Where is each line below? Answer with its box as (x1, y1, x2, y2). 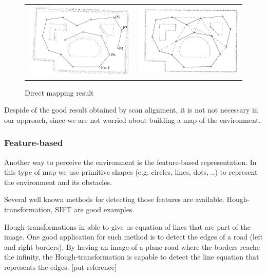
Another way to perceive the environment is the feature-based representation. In (4, 156, 257, 167)
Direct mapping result (25, 87, 94, 98)
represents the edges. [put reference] (4, 262, 117, 272)
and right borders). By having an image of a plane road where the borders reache (4, 241, 260, 252)
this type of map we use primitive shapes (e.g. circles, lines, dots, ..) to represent (4, 167, 258, 177)
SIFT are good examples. (55, 204, 135, 215)
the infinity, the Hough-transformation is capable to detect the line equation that (4, 251, 259, 262)
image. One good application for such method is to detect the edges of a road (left (4, 231, 263, 242)
